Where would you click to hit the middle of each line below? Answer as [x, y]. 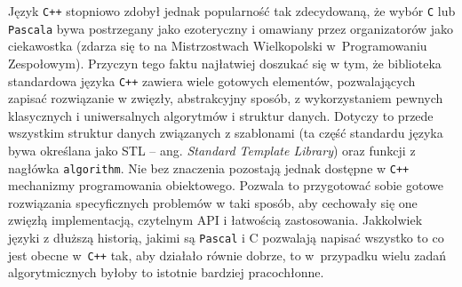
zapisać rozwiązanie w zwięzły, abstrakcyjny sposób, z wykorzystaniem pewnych [226, 98]
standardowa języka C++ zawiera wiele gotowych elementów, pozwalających [212, 80]
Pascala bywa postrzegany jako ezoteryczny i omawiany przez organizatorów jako [231, 28]
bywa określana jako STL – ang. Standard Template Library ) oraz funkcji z [212, 150]
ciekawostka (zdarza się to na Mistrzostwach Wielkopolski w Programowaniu [218, 46]
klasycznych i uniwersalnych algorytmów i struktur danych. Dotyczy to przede [221, 115]
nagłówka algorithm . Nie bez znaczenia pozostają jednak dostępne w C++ [209, 167]
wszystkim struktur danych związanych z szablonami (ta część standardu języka [226, 133]
